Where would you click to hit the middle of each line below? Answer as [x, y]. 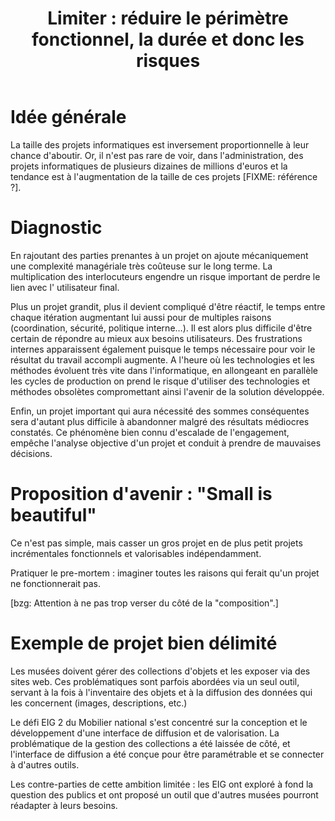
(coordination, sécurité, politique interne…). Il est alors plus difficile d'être [161, 328]
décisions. [31, 453]
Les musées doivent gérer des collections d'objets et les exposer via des [160, 671]
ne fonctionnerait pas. [55, 583]
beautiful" [53, 515]
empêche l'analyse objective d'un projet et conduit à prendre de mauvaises [166, 443]
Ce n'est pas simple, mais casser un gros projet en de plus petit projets [156, 543]
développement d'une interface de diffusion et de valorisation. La [145, 733]
